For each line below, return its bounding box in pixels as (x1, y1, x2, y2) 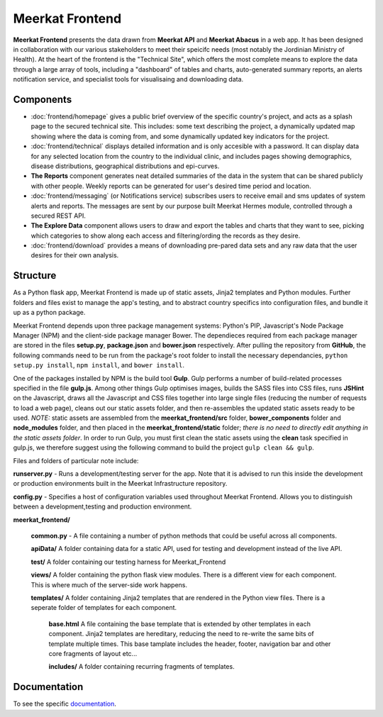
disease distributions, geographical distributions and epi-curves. (30, 162, 220, 170)
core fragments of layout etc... (48, 649, 138, 657)
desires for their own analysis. (30, 251, 119, 260)
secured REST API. (30, 211, 87, 220)
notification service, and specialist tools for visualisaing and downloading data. (13, 75, 244, 84)
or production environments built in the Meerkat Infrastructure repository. (13, 479, 228, 488)
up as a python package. (13, 309, 86, 317)
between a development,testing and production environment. (13, 502, 192, 511)
